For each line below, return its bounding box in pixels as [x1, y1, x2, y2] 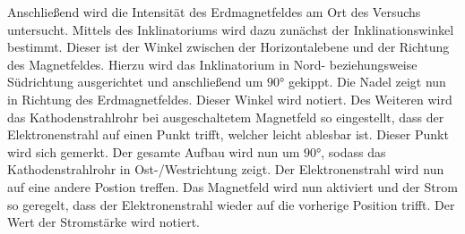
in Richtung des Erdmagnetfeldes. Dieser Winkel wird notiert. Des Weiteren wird [7, 89, 452, 108]
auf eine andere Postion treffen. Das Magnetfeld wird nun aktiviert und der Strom [7, 177, 458, 196]
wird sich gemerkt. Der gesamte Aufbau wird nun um [7, 142, 300, 161]
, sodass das [321, 142, 386, 161]
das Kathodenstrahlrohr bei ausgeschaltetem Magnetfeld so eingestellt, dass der [7, 107, 444, 126]
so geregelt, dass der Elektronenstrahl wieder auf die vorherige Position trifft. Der [7, 195, 455, 213]
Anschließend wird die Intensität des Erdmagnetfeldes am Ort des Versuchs [7, 3, 421, 21]
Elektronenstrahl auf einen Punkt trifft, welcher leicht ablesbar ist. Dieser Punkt [7, 125, 449, 144]
